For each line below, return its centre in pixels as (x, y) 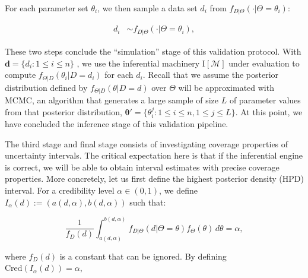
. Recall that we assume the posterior (211, 75)
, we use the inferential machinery (138, 63)
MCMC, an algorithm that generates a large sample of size (112, 100)
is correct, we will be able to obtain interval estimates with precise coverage (142, 167)
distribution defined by (46, 87)
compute (20, 75)
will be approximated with (226, 87)
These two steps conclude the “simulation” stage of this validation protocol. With (153, 51)
